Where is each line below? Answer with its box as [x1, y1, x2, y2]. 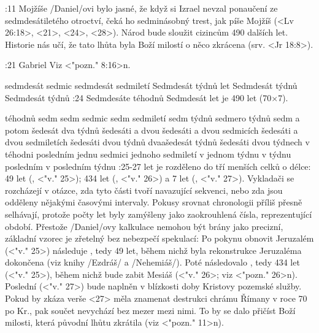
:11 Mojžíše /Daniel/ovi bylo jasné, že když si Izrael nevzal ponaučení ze [5, 2, 278, 14]
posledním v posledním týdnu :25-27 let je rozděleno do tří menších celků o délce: [5, 159, 311, 172]
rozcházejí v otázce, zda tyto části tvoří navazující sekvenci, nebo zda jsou [5, 183, 283, 196]
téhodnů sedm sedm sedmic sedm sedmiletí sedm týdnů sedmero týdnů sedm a [5, 112, 300, 124]
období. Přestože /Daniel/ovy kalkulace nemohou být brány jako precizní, [5, 220, 283, 232]
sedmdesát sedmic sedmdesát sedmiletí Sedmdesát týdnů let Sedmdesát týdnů [5, 78, 298, 91]
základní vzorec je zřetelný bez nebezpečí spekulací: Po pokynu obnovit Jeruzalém [5, 232, 314, 245]
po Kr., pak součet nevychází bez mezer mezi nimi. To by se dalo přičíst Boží [5, 304, 296, 316]
